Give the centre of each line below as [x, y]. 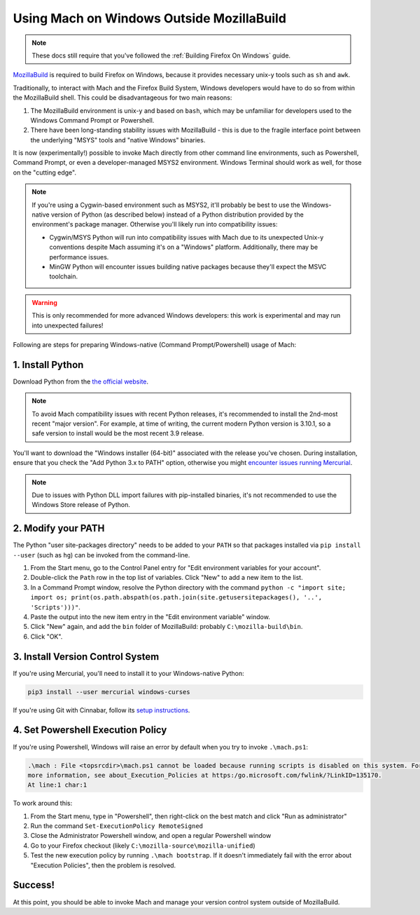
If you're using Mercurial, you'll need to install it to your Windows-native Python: [128, 673]
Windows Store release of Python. [81, 505]
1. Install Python [48, 365]
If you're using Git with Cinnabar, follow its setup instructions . [101, 710]
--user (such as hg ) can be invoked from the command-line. [101, 555]
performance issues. [79, 257]
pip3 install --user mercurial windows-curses [109, 692]
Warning [44, 302]
